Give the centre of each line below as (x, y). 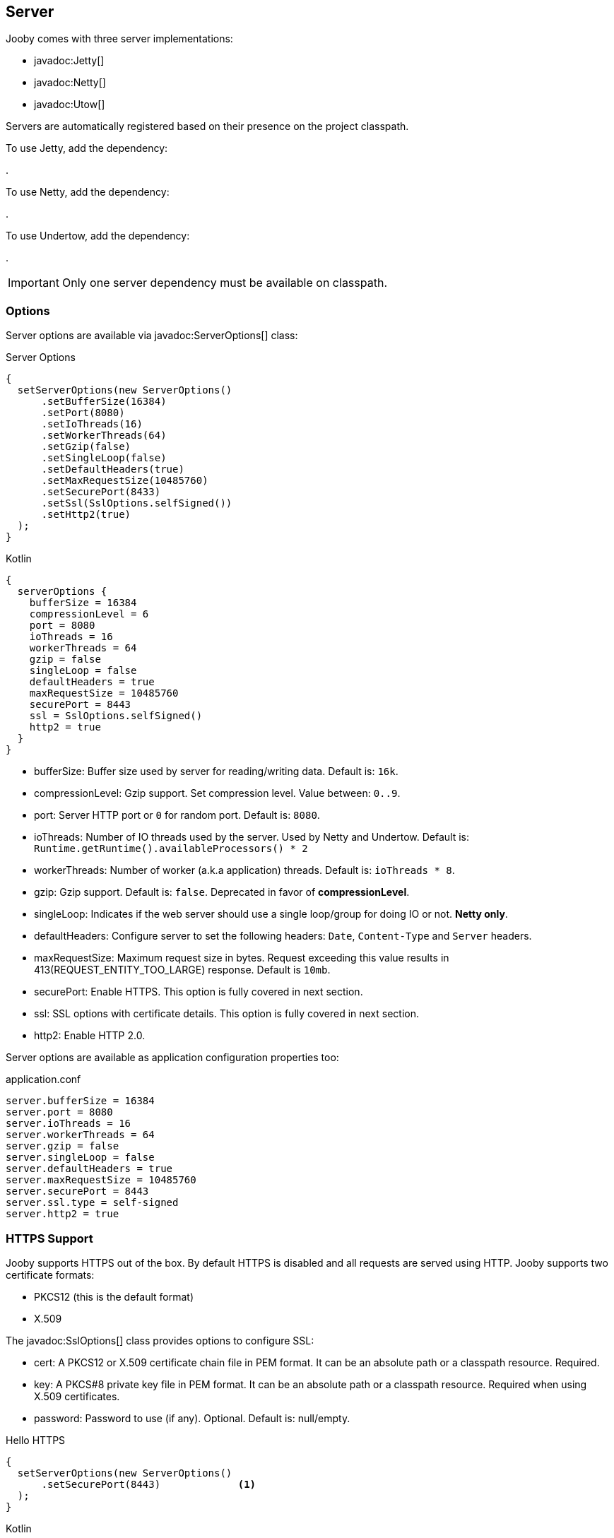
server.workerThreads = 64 (80, 1135)
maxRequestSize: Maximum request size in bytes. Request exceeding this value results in (242, 958)
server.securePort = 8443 (77, 1191)
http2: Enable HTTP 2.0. (90, 1036)
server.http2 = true (63, 1214)
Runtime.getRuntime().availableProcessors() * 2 (171, 849)
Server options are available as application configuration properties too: (172, 1058)
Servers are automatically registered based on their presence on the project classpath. (207, 126)
